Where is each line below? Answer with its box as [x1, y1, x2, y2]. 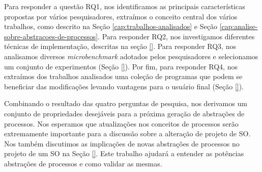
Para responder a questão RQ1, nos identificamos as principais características [4, 1, 245, 11]
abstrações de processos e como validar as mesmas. [4, 158, 162, 168]
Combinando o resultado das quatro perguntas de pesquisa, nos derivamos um [4, 98, 247, 109]
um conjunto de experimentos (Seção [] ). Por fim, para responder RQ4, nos [4, 61, 238, 71]
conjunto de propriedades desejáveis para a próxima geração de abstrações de [4, 108, 245, 118]
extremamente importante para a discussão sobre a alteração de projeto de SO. [4, 128, 251, 139]
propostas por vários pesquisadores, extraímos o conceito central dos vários [4, 11, 238, 21]
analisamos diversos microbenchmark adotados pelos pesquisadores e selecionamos [4, 51, 258, 61]
